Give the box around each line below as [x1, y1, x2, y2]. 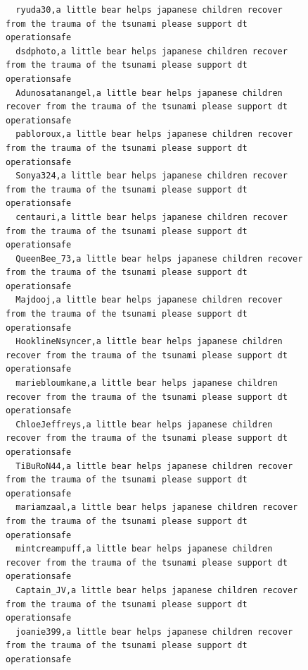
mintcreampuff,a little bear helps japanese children [15, 544, 273, 554]
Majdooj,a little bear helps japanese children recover [15, 295, 283, 305]
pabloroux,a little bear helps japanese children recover [15, 129, 293, 140]
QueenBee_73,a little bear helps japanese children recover [15, 253, 303, 264]
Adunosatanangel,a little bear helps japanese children [15, 87, 283, 98]
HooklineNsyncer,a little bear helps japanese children [15, 336, 283, 347]
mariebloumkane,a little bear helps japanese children [15, 378, 278, 389]
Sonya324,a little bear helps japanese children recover [15, 171, 288, 181]
